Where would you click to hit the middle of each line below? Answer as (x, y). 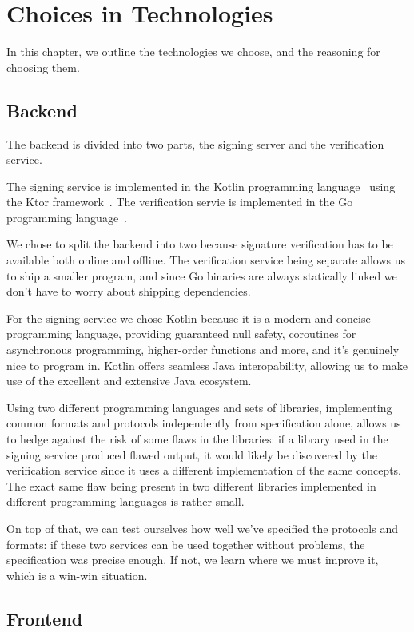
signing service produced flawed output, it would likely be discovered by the (192, 454)
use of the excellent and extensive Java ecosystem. (129, 381)
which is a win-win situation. (77, 575)
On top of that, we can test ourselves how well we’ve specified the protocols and (203, 528)
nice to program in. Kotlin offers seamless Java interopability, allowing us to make (207, 365)
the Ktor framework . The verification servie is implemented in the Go (180, 202)
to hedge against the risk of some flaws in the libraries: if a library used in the (197, 439)
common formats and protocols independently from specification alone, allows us (204, 423)
